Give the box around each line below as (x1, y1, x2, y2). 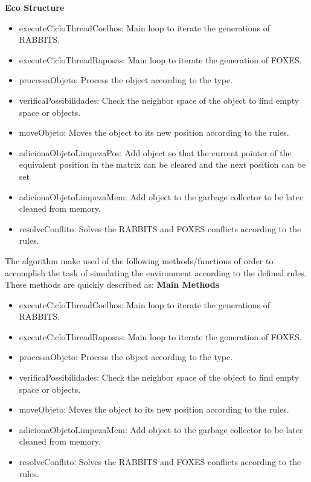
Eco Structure (5, 1, 65, 13)
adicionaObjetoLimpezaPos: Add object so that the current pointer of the (19, 146, 292, 159)
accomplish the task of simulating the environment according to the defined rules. (5, 266, 307, 279)
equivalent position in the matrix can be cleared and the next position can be (19, 158, 306, 171)
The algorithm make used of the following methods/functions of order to (5, 254, 274, 267)
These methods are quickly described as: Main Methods (5, 278, 220, 291)
